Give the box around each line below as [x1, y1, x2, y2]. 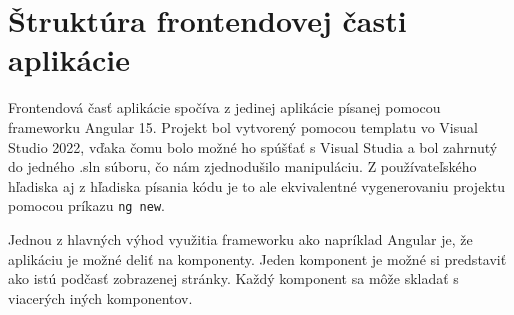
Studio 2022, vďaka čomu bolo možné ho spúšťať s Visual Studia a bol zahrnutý [8, 136, 498, 157]
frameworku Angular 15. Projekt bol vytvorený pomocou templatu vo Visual [8, 116, 478, 137]
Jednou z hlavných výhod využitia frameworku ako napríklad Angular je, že [8, 228, 473, 249]
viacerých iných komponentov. [8, 287, 193, 308]
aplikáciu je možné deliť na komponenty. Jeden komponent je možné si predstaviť [8, 248, 507, 269]
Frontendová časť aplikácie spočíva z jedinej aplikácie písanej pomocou [8, 97, 441, 118]
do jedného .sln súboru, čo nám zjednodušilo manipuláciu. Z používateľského [8, 156, 477, 177]
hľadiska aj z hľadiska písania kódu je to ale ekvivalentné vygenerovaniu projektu [8, 175, 505, 196]
